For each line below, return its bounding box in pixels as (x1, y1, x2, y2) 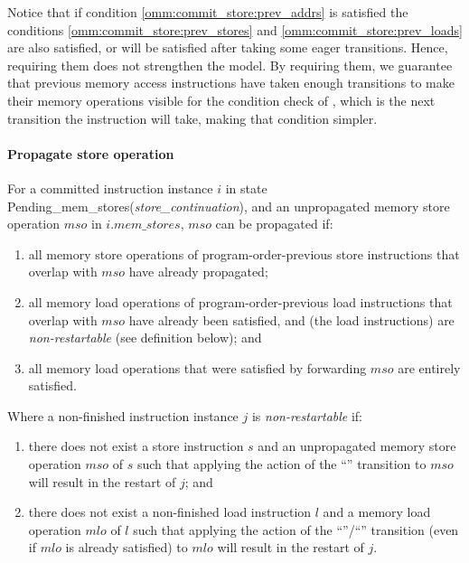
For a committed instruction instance (7, 178, 213, 197)
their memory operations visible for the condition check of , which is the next (7, 90, 436, 109)
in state (225, 178, 267, 197)
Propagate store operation (7, 144, 174, 163)
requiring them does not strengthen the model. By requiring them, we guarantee (7, 55, 453, 74)
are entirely (398, 358, 461, 377)
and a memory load (323, 502, 431, 521)
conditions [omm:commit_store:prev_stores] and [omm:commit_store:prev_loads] (7, 20, 463, 39)
